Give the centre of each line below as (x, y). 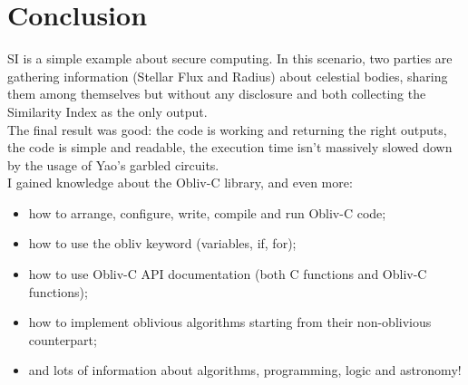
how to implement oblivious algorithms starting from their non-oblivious (230, 322)
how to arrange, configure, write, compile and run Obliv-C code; (207, 212)
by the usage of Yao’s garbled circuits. (113, 164)
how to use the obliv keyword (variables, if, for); (162, 243)
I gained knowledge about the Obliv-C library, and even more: (180, 183)
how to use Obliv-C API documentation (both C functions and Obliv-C (228, 274)
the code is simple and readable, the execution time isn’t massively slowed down (230, 147)
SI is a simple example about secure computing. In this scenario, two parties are (230, 58)
